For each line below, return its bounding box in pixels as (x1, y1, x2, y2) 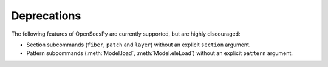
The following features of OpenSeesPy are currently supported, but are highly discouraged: (11, 30, 241, 37)
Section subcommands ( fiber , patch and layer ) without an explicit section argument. (26, 41, 251, 48)
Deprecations (11, 9, 81, 22)
